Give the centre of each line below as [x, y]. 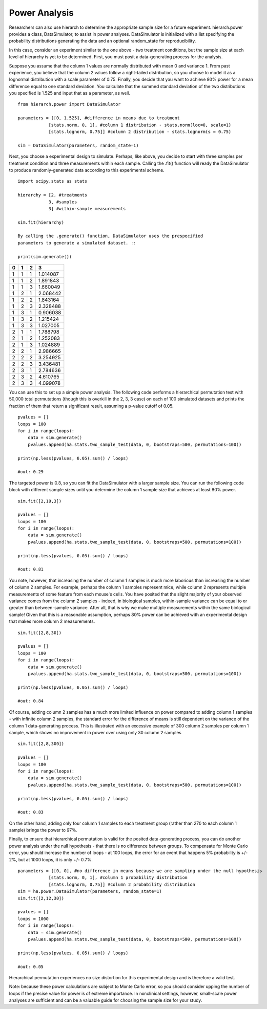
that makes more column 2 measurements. [52, 621]
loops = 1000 [33, 919]
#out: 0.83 [31, 812]
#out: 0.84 [31, 701]
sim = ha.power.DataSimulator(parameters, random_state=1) [90, 891]
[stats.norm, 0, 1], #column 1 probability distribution [118, 878]
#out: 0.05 [31, 966]
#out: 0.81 [31, 569]
